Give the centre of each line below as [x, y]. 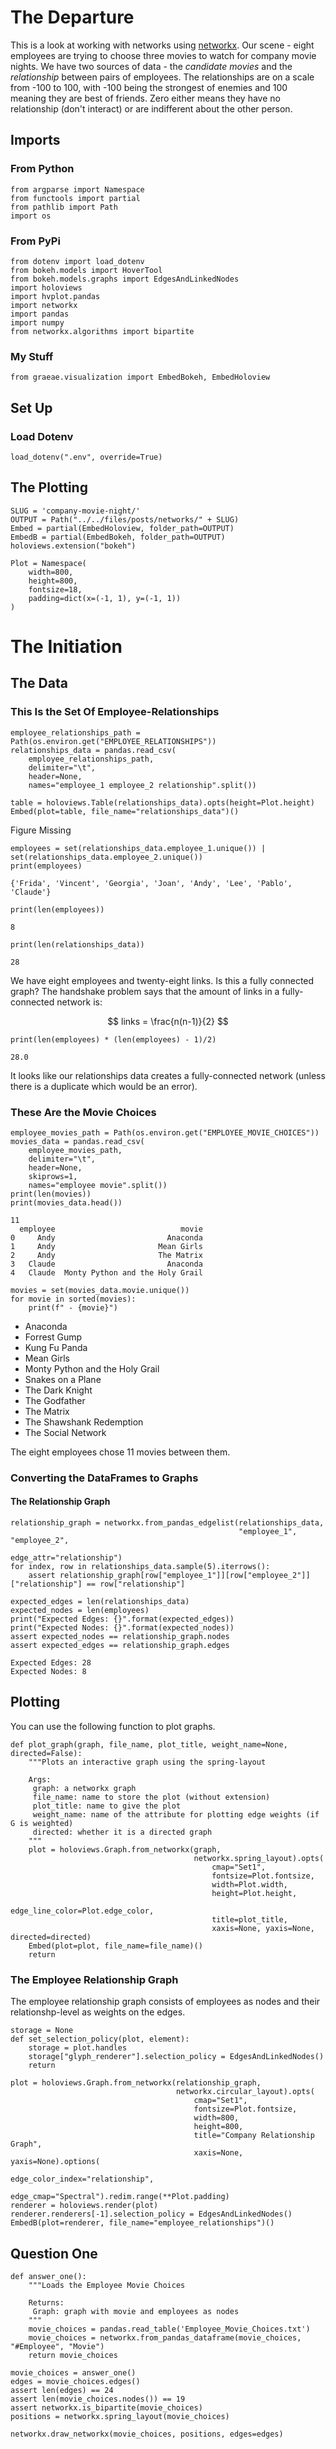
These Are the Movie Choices [83, 1112]
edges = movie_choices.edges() [75, 2381]
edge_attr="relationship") [66, 1558]
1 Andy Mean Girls [106, 1246]
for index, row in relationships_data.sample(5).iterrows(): [140, 1567]
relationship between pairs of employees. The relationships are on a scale [162, 77]
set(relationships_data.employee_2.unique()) [106, 857]
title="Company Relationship [254, 2136]
